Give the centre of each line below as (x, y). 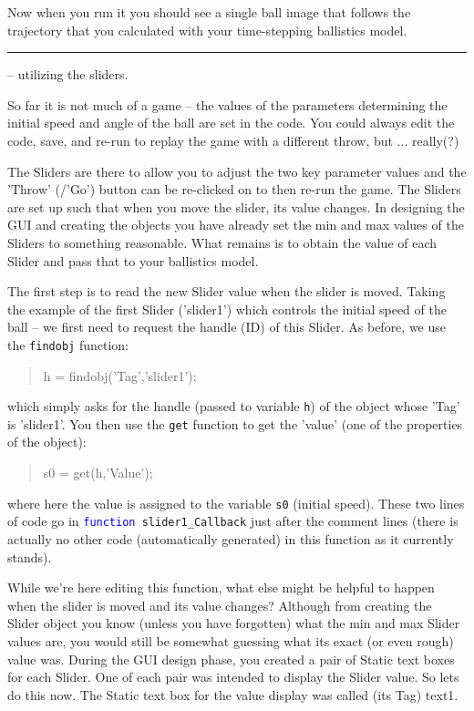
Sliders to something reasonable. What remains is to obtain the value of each (222, 242)
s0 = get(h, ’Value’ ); (98, 473)
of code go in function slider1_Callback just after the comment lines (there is (233, 521)
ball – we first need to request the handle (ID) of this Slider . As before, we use (227, 327)
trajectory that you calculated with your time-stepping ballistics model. (207, 30)
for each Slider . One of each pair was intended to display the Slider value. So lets (233, 677)
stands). (30, 556)
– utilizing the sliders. (68, 74)
